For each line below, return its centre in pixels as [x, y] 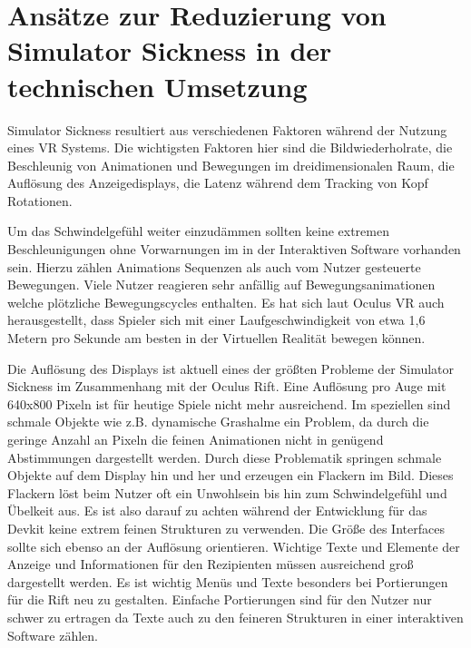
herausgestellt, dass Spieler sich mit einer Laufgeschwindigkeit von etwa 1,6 [216, 320]
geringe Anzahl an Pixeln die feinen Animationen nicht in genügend [196, 439]
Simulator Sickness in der [170, 50]
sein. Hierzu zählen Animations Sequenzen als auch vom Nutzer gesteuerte [214, 266]
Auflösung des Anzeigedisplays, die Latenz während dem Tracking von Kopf [218, 183]
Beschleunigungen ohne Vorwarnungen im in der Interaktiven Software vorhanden [234, 249]
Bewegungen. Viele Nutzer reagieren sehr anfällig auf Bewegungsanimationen [221, 285]
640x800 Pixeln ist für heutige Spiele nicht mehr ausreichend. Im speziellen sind [229, 403]
